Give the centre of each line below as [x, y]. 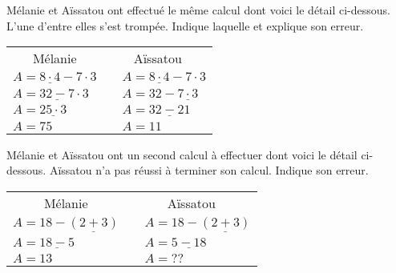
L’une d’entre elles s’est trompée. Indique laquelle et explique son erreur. [185, 25]
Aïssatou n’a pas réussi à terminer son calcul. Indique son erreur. [209, 170]
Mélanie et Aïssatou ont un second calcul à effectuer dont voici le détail [182, 154]
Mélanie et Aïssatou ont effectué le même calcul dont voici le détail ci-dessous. [199, 10]
